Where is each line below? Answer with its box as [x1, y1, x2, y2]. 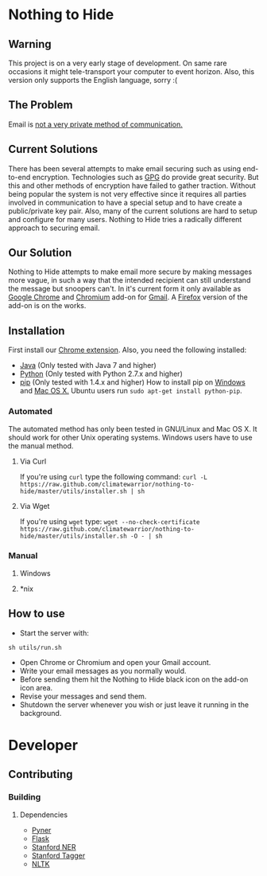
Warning [8, 37, 52, 51]
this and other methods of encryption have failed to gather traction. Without [8, 181, 256, 190]
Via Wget [19, 501, 50, 510]
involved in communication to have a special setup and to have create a [8, 197, 242, 207]
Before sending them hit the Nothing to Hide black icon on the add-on [19, 675, 249, 684]
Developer [8, 736, 78, 754]
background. [19, 708, 62, 718]
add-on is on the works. [8, 301, 87, 311]
